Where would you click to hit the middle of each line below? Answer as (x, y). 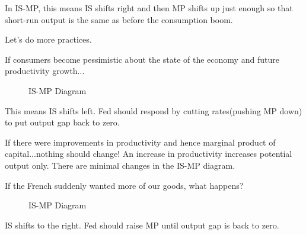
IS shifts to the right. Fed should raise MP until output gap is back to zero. (142, 225)
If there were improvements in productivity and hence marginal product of (140, 142)
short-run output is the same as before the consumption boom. (119, 19)
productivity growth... (45, 71)
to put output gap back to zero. (62, 122)
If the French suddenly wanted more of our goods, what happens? (124, 185)
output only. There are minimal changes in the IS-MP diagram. (120, 165)
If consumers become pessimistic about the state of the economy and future (142, 59)
